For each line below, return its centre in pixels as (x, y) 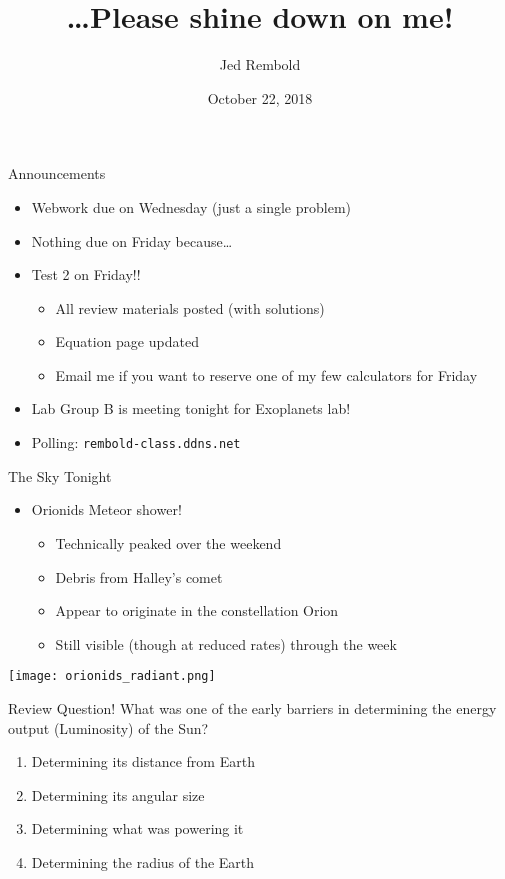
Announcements (57, 173)
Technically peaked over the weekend (168, 542)
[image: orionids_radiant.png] (112, 676)
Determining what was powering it (137, 828)
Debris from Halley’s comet (139, 576)
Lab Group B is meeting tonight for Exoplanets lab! (191, 408)
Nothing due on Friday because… (132, 240)
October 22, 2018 (260, 97)
